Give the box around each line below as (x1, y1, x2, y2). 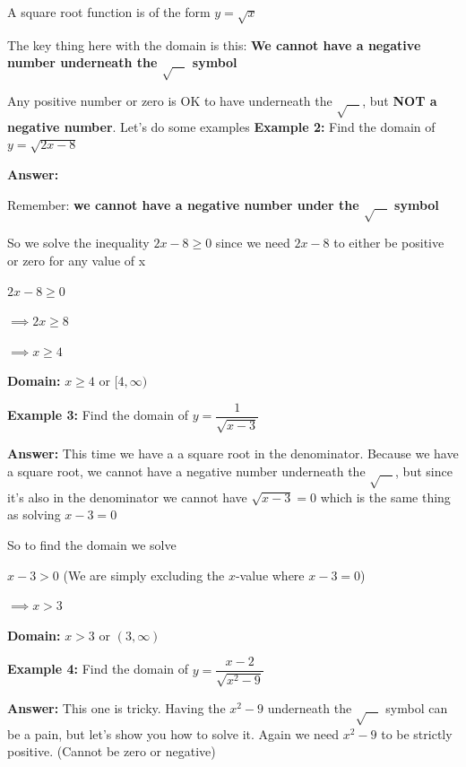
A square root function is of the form (7, 3, 211, 21)
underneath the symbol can (267, 698, 448, 717)
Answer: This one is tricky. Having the (7, 698, 226, 717)
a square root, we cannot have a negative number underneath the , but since (7, 462, 453, 481)
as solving (7, 505, 61, 524)
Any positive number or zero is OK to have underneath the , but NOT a (7, 92, 437, 110)
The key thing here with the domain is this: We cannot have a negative (7, 35, 421, 54)
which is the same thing (320, 487, 451, 506)
